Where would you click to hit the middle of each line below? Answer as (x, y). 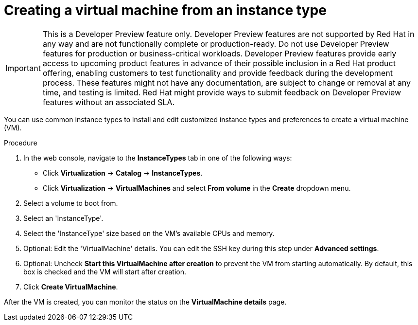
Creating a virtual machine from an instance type (165, 10)
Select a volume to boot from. (71, 203)
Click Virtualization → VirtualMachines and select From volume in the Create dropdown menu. (197, 188)
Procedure (21, 143)
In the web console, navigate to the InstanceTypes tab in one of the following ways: (158, 158)
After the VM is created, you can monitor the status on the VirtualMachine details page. (145, 302)
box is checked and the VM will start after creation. (105, 271)
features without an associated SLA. (109, 102)
